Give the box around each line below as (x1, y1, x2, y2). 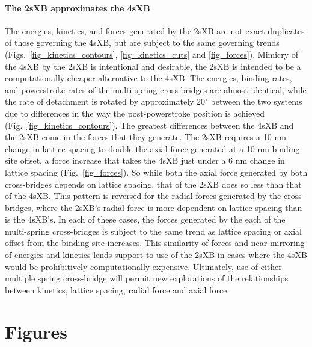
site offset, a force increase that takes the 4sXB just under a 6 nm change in (5, 154, 285, 167)
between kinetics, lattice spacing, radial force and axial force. (5, 283, 230, 296)
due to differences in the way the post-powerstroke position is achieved (5, 106, 265, 119)
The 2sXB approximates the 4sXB (5, 1, 150, 14)
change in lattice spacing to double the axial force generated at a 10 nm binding (5, 142, 300, 155)
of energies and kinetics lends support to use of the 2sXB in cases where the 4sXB (5, 248, 307, 261)
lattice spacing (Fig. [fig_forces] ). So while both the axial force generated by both (5, 165, 308, 178)
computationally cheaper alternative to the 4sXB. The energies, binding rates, (5, 72, 292, 84)
